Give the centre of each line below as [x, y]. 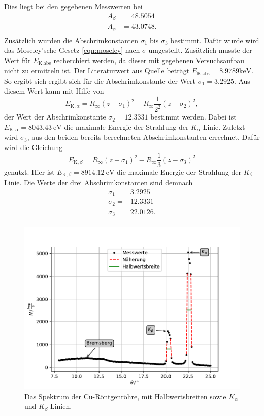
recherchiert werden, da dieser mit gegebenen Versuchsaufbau [149, 60]
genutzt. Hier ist [29, 172]
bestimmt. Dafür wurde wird [215, 40]
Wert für [18, 60]
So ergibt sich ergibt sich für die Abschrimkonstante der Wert [100, 81]
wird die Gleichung [34, 147]
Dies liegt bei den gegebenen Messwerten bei [73, 6]
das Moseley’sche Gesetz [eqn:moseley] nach [72, 50]
